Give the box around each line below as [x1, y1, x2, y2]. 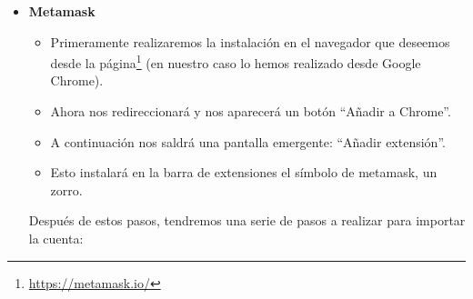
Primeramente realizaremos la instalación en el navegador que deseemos [50, 32, 450, 51]
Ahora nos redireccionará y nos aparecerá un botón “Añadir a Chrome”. [50, 102, 451, 121]
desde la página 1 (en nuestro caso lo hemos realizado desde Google [50, 51, 421, 72]
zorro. [50, 180, 83, 199]
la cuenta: [28, 229, 84, 247]
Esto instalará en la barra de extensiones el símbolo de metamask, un [50, 163, 438, 182]
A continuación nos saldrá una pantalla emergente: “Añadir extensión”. [50, 132, 446, 151]
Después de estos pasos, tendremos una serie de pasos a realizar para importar [28, 211, 466, 230]
